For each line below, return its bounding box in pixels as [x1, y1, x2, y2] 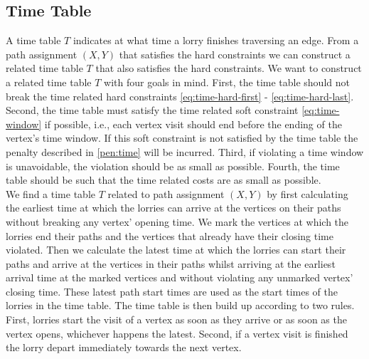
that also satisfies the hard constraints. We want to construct [95, 61, 362, 76]
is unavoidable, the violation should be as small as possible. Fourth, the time [6, 158, 340, 173]
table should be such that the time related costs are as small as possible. [6, 172, 321, 187]
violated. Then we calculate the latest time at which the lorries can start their [6, 242, 346, 257]
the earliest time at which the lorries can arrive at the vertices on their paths [6, 200, 341, 215]
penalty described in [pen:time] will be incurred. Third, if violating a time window [6, 144, 364, 159]
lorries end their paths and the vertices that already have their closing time [6, 228, 333, 243]
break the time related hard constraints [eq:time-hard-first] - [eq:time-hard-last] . [6, 88, 354, 103]
